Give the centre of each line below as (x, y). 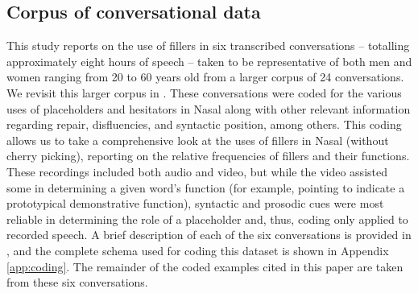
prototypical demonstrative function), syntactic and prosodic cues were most (195, 203)
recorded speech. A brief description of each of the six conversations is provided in (209, 235)
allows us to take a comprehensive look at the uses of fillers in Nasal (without (198, 140)
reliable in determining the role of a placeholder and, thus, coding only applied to (207, 219)
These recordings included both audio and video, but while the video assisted (197, 171)
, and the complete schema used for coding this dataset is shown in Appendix (198, 250)
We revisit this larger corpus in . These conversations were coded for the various (204, 92)
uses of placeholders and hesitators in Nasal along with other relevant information (209, 108)
